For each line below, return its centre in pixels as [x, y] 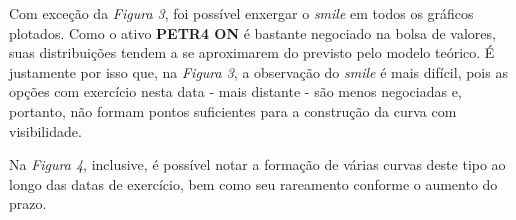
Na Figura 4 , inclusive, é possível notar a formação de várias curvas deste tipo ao [257, 164]
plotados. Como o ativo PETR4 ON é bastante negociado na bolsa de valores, [252, 32]
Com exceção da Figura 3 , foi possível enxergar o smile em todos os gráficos [241, 13]
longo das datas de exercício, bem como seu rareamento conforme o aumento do [253, 183]
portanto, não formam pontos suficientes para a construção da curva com [233, 110]
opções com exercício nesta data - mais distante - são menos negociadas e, [235, 91]
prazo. [28, 203]
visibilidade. [45, 130]
